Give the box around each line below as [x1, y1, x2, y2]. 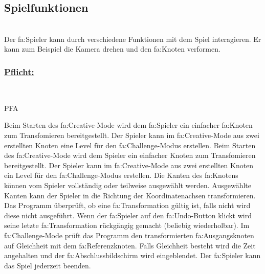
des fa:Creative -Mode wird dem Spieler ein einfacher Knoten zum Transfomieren [4, 150, 256, 161]
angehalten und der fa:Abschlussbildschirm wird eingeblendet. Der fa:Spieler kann [4, 250, 261, 261]
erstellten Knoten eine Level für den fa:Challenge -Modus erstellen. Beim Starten [4, 140, 256, 150]
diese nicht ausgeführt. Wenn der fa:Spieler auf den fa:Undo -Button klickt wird [4, 210, 252, 220]
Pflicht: [4, 65, 34, 78]
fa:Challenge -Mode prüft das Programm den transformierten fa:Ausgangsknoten [4, 230, 254, 240]
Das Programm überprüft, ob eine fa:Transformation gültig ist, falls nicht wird [4, 200, 251, 211]
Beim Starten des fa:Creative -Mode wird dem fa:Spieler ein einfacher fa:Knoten [4, 120, 253, 130]
